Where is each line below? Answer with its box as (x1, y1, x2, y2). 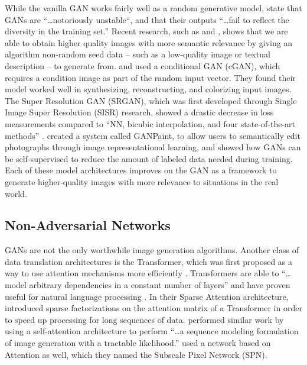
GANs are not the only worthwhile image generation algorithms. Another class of (5, 244, 299, 256)
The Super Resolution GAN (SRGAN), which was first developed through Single (5, 94, 297, 106)
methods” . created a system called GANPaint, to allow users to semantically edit (5, 129, 301, 141)
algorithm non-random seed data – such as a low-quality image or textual (5, 48, 270, 60)
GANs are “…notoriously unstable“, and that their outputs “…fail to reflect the (5, 13, 289, 25)
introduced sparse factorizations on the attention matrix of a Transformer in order (5, 302, 302, 314)
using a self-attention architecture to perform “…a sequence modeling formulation (5, 325, 299, 337)
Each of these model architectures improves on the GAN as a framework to (5, 164, 277, 176)
